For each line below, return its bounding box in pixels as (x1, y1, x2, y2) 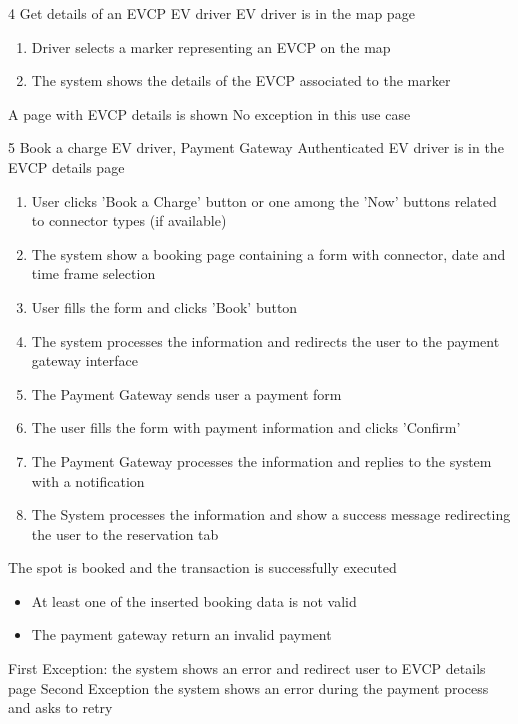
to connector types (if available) (31, 210, 227, 231)
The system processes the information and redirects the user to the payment (31, 330, 500, 351)
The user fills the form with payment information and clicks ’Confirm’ (31, 417, 461, 438)
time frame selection (31, 263, 156, 284)
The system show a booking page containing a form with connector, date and (31, 243, 506, 264)
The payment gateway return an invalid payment (31, 624, 332, 645)
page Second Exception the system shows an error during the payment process (8, 677, 489, 698)
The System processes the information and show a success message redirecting (31, 504, 511, 525)
